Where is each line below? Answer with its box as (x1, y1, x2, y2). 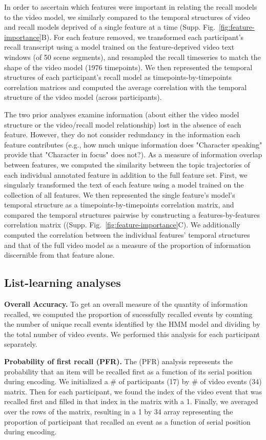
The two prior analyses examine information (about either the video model (4, 109, 239, 119)
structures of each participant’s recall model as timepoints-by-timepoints (4, 72, 232, 82)
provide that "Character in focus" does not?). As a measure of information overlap (4, 149, 262, 160)
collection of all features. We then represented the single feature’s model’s (4, 189, 235, 200)
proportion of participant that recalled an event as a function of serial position (4, 416, 251, 427)
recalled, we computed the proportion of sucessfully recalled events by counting (4, 308, 253, 319)
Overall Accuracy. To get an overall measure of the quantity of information (4, 299, 248, 309)
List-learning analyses (4, 275, 121, 290)
